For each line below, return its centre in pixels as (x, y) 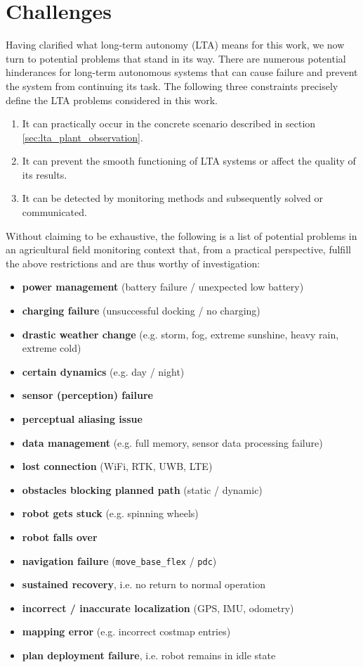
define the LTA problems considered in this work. (112, 100)
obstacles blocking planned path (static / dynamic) (142, 489)
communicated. (54, 212)
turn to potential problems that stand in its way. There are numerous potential (176, 58)
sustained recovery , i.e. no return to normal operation (144, 584)
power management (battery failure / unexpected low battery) (163, 287)
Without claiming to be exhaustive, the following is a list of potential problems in (181, 235)
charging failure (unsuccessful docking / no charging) (141, 311)
